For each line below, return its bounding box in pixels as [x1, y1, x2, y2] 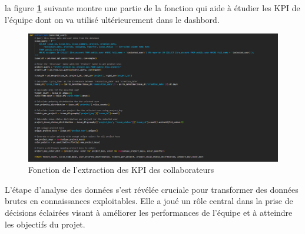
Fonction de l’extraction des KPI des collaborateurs [28, 163, 214, 176]
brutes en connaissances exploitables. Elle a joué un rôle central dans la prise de [5, 195, 293, 207]
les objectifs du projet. [5, 218, 85, 230]
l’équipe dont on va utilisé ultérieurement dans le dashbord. [5, 13, 220, 25]
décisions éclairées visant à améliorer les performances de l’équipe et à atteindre [5, 206, 293, 218]
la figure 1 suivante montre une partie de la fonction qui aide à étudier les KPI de [5, 2, 300, 14]
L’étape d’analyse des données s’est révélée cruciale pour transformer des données [5, 183, 299, 195]
